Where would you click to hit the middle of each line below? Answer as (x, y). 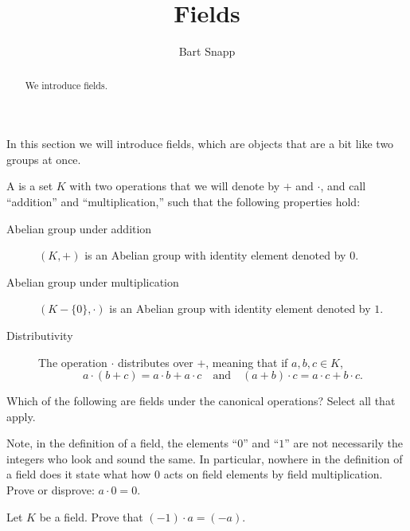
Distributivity (40, 335)
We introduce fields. (66, 85)
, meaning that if (247, 362)
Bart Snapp (207, 51)
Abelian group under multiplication (93, 281)
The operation (73, 362)
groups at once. (44, 159)
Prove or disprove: (51, 490)
